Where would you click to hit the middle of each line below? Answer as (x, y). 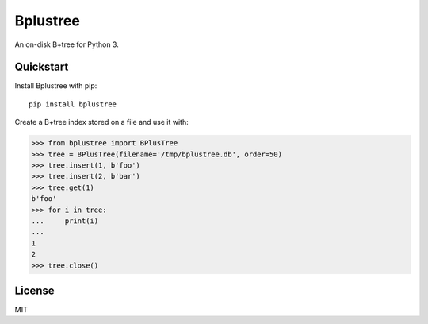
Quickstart (42, 67)
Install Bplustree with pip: (56, 86)
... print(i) (65, 221)
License (34, 290)
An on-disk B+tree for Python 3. (67, 44)
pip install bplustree (73, 104)
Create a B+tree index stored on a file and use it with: (102, 122)
